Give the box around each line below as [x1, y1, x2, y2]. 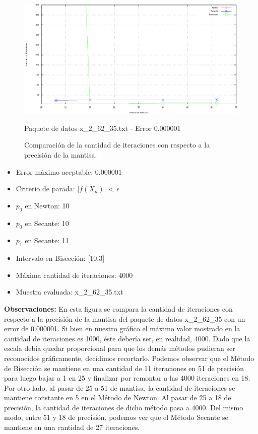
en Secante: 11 [25, 235, 69, 246]
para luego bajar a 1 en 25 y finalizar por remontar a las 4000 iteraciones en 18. [4, 373, 250, 383]
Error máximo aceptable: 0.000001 [16, 166, 122, 177]
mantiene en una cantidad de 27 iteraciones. [4, 422, 140, 432]
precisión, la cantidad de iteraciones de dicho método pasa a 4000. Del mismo [4, 402, 243, 412]
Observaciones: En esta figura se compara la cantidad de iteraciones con [4, 303, 233, 314]
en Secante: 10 [25, 218, 69, 228]
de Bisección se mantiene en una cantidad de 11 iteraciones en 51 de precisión [4, 363, 244, 373]
